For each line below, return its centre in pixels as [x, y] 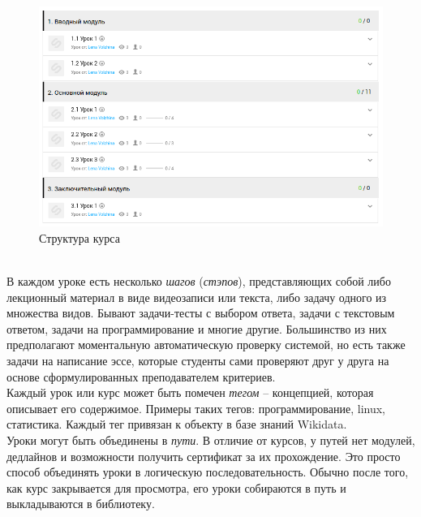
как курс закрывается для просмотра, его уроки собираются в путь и [176, 487]
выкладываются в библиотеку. [81, 504]
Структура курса [79, 237]
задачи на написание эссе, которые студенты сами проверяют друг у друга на [198, 361]
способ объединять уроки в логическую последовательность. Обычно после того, [208, 472]
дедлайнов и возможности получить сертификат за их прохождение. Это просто [204, 456]
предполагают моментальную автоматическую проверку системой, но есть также [206, 345]
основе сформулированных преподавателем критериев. [141, 376]
